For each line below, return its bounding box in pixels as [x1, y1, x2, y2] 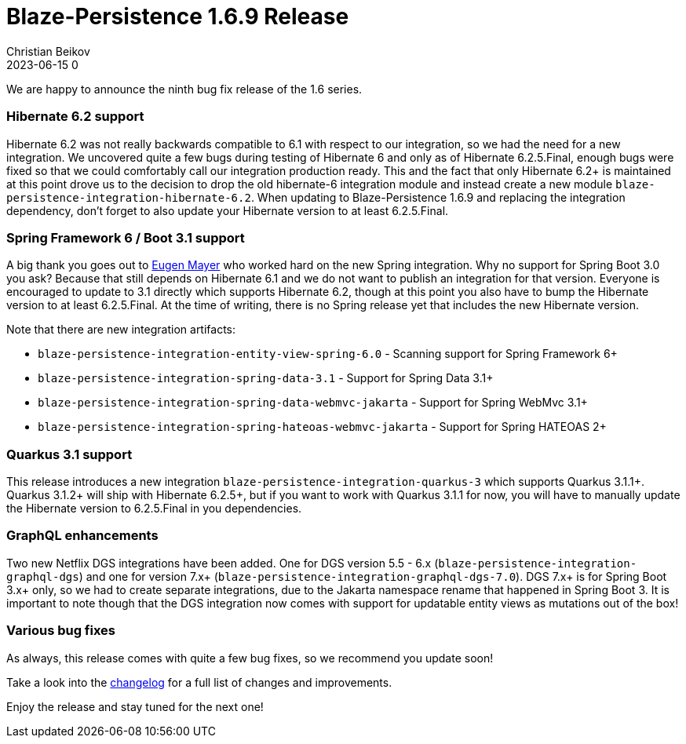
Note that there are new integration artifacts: [6, 323, 236, 337]
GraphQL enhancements [6, 527, 159, 544]
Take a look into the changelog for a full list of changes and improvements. [6, 675, 392, 689]
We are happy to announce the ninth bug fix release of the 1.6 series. [6, 82, 363, 96]
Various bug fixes [6, 622, 116, 639]
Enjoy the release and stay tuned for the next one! [6, 699, 264, 713]
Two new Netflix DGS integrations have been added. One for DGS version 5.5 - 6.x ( [6, 556, 439, 570]
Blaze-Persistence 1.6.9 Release [6, 3, 349, 30]
